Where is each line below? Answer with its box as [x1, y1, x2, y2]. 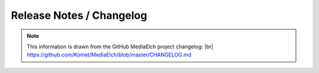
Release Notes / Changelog [11, 9, 148, 22]
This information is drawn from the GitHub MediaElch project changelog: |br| [27, 43, 214, 50]
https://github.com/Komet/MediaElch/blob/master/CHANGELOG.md [27, 51, 192, 58]
